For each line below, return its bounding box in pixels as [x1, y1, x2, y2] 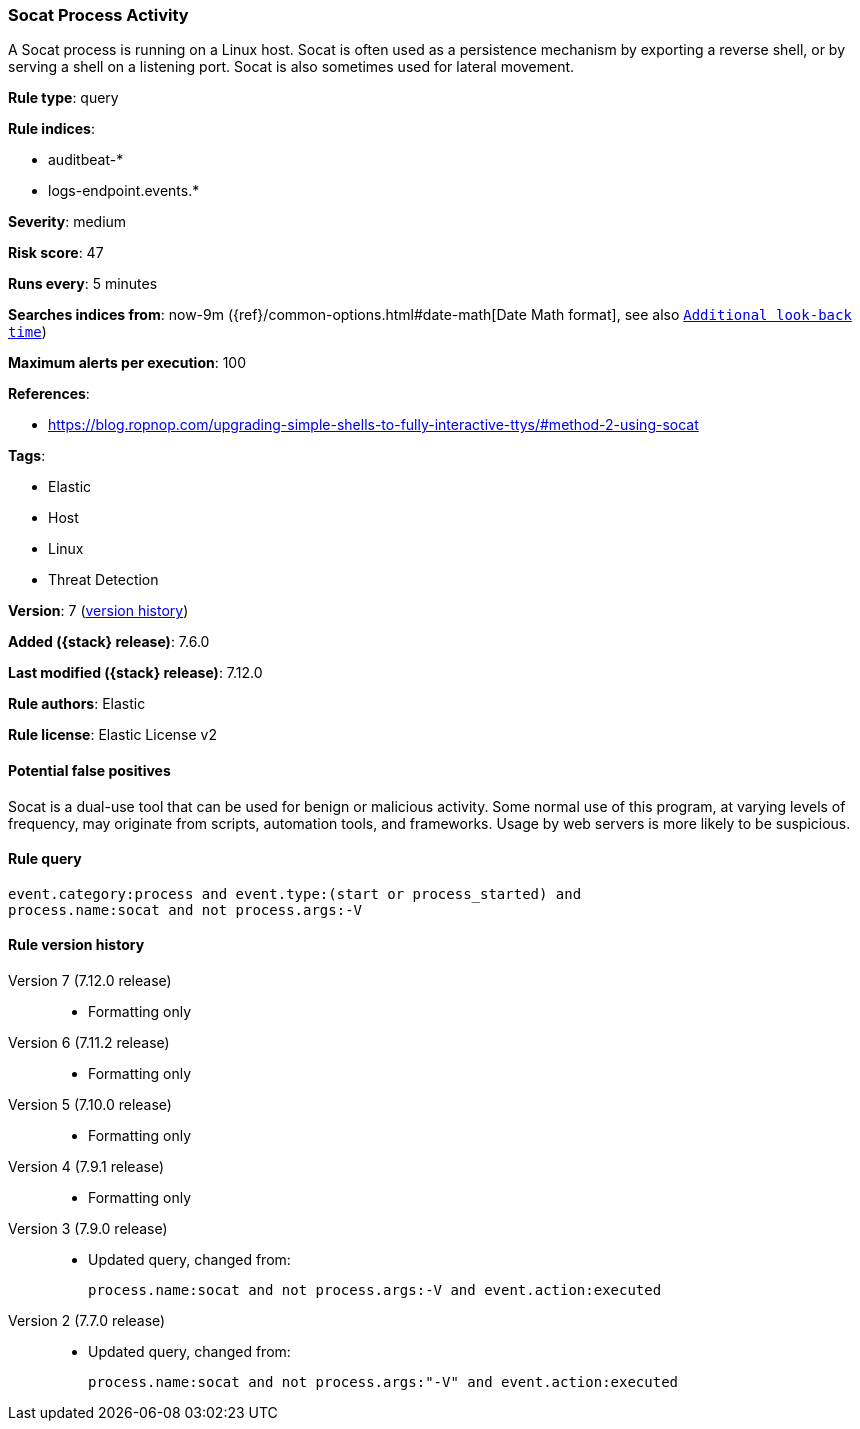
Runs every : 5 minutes [8, 275, 158, 293]
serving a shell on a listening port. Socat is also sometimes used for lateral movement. [8, 58, 575, 76]
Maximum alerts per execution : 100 [8, 354, 247, 372]
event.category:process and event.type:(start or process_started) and [8, 885, 582, 902]
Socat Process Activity [8, 5, 189, 25]
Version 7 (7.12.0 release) [8, 972, 172, 990]
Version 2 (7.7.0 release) [8, 1312, 166, 1330]
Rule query [8, 850, 82, 868]
